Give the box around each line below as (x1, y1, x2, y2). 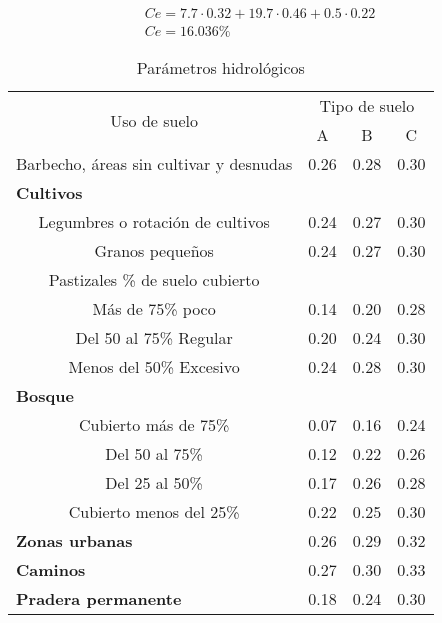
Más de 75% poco (92, 297, 216, 321)
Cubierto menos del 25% (68, 500, 240, 524)
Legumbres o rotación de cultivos (38, 210, 270, 234)
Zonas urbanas (16, 529, 133, 553)
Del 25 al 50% (105, 471, 203, 495)
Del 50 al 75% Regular (75, 326, 233, 350)
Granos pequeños (94, 239, 214, 263)
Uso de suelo (110, 108, 198, 132)
